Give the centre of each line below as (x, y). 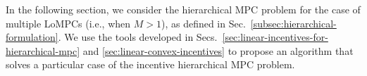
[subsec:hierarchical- (293, 23)
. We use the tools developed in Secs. (138, 37)
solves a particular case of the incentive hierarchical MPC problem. (150, 64)
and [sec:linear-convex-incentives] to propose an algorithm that (218, 50)
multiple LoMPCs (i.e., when (68, 23)
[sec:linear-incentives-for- (275, 37)
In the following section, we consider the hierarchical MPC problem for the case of (183, 9)
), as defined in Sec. (203, 23)
